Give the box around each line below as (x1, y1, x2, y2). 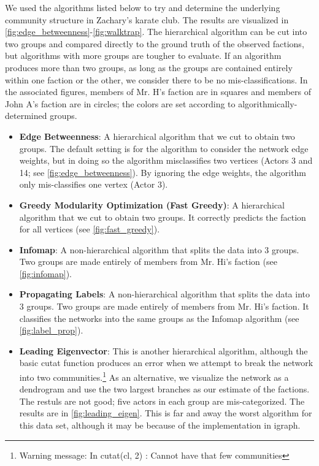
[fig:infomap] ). (19, 267, 72, 280)
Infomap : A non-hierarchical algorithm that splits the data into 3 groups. (19, 243, 299, 256)
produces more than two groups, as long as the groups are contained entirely (5, 61, 293, 74)
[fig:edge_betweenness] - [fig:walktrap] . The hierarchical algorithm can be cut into (5, 25, 307, 38)
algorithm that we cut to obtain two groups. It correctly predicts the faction (19, 210, 306, 223)
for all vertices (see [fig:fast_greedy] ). (19, 223, 160, 235)
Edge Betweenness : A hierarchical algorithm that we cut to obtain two (19, 129, 295, 142)
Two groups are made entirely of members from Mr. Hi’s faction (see (19, 255, 277, 268)
